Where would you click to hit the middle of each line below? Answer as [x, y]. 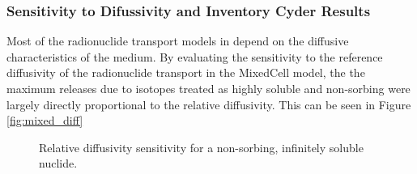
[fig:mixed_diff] [45, 120]
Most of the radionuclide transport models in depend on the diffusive [178, 41]
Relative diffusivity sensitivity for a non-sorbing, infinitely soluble [201, 147]
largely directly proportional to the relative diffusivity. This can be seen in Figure [209, 104]
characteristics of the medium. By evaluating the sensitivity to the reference [195, 56]
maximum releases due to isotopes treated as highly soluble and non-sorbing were [208, 88]
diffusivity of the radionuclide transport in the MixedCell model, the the [186, 72]
